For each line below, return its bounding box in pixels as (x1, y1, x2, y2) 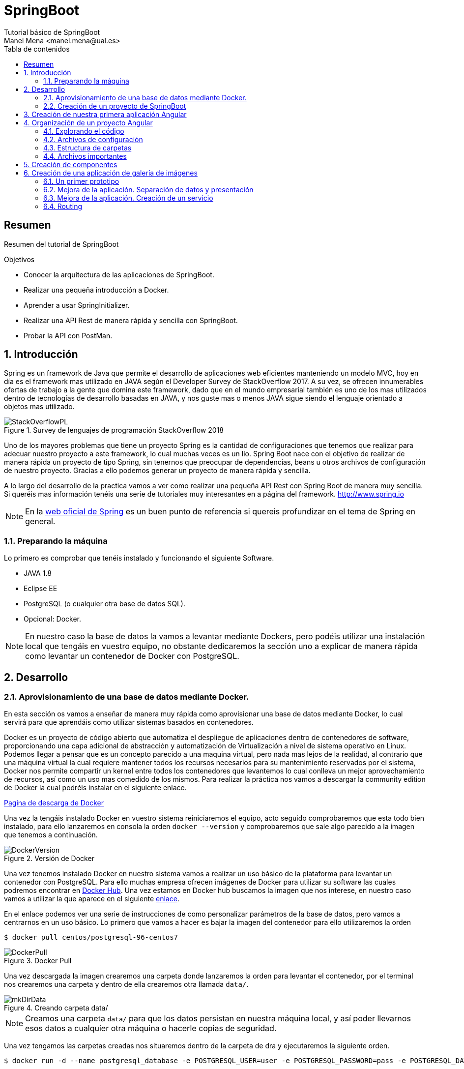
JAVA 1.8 (24, 569, 52, 578)
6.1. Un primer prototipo (43, 177, 119, 185)
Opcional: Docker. (24, 615, 82, 624)
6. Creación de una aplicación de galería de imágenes (24, 168, 198, 177)
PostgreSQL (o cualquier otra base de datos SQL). (24, 599, 185, 608)
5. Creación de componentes (24, 160, 117, 169)
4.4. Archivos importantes (43, 151, 127, 160)
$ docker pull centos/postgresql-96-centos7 (4, 933, 178, 942)
